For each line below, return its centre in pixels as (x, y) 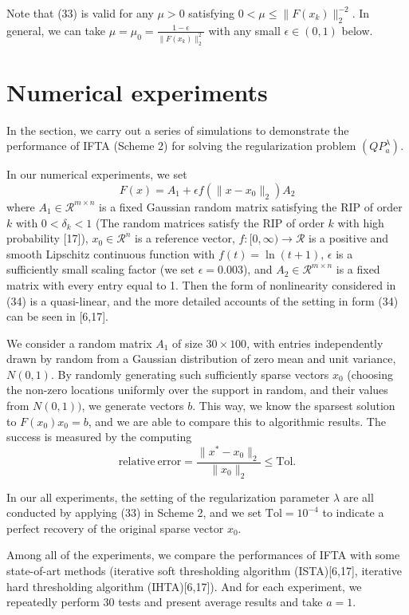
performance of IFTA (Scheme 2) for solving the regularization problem (181, 146)
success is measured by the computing (99, 437)
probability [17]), (47, 238)
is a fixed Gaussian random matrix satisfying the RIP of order (251, 206)
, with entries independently (315, 343)
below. (357, 30)
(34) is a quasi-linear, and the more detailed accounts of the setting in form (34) (203, 300)
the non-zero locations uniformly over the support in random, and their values (197, 390)
